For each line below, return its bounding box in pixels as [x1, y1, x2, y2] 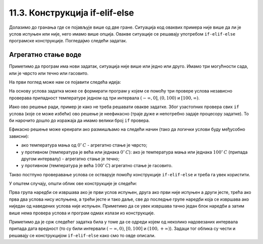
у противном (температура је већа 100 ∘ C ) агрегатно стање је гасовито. [21, 162, 173, 169]
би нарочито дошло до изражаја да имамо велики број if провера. [9, 117, 150, 123]
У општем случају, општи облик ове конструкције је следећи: [9, 181, 137, 187]
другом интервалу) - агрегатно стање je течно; [21, 156, 120, 162]
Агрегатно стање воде [9, 51, 82, 59]
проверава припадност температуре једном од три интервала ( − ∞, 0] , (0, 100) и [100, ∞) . [9, 95, 200, 101]
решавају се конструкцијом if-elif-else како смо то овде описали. [9, 232, 156, 238]
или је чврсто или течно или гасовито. [9, 70, 89, 76]
